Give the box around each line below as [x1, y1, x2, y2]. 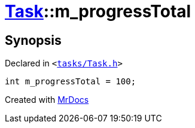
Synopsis [5, 32, 62, 48]
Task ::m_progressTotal [5, 1, 191, 22]
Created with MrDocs [5, 95, 89, 105]
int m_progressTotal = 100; [5, 77, 136, 87]
